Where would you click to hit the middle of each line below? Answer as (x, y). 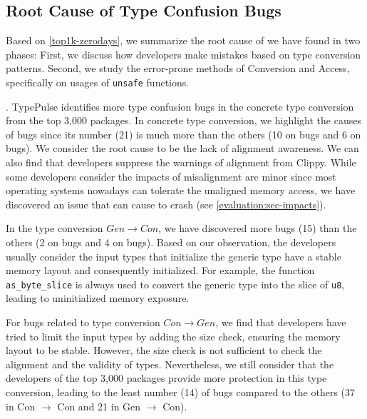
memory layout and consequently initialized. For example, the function (160, 270)
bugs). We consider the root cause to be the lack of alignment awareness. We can (182, 148)
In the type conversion (55, 228)
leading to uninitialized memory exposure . (98, 298)
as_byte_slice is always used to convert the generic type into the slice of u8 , (175, 284)
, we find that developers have (281, 322)
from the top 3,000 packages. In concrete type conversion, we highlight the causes (183, 120)
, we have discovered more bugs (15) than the (258, 228)
